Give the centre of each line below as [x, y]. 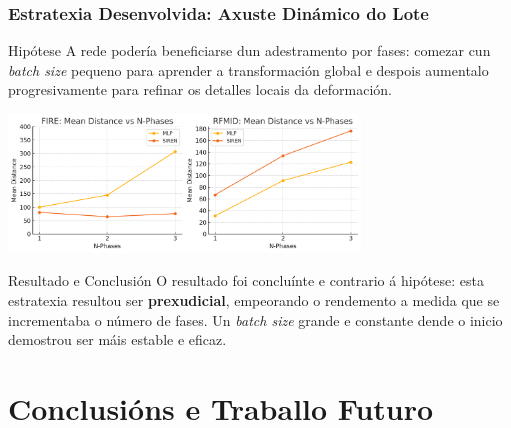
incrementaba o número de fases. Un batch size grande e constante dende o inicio [255, 319]
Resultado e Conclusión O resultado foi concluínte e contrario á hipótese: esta [246, 280]
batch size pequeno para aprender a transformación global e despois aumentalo [248, 69]
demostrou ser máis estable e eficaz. [117, 339]
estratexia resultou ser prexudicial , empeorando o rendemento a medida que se [254, 300]
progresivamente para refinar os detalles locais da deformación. [200, 89]
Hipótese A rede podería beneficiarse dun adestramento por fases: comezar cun [249, 50]
